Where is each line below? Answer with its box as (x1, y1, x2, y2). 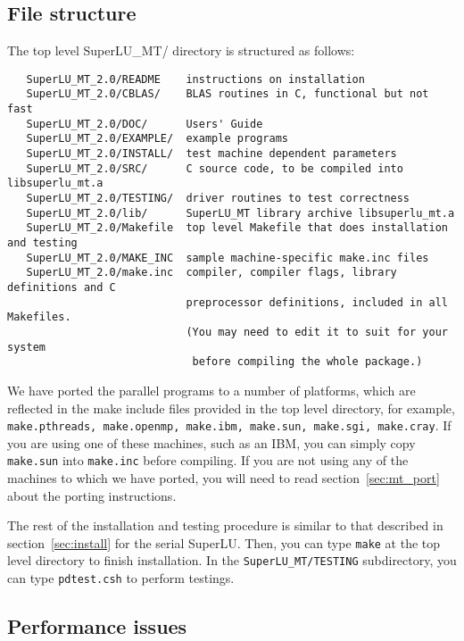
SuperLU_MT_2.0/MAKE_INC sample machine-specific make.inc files (26, 251, 429, 264)
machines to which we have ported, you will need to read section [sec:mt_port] (7, 469, 440, 487)
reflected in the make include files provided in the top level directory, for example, (7, 398, 455, 417)
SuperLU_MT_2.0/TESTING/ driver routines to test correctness (26, 192, 410, 205)
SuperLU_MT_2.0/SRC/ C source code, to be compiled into (26, 162, 403, 175)
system (7, 340, 46, 354)
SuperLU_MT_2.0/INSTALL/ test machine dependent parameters (26, 147, 397, 161)
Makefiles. (7, 311, 71, 324)
